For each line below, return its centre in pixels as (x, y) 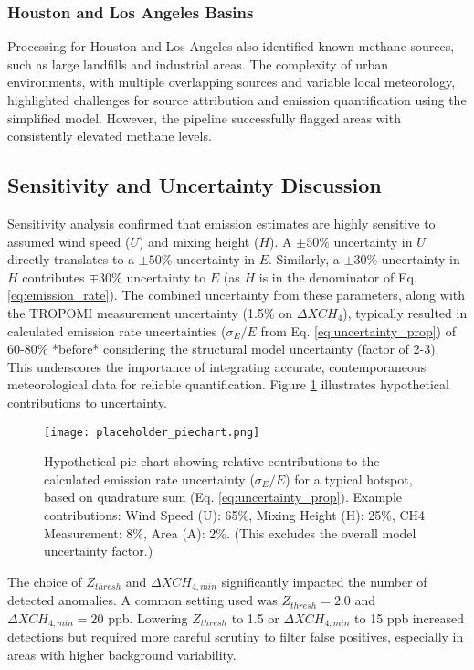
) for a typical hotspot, (349, 479)
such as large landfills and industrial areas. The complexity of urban (198, 64)
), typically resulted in (405, 312)
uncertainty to (166, 277)
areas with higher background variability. (122, 654)
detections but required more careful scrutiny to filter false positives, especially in (236, 637)
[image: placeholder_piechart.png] (152, 432)
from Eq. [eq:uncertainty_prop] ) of (358, 330)
